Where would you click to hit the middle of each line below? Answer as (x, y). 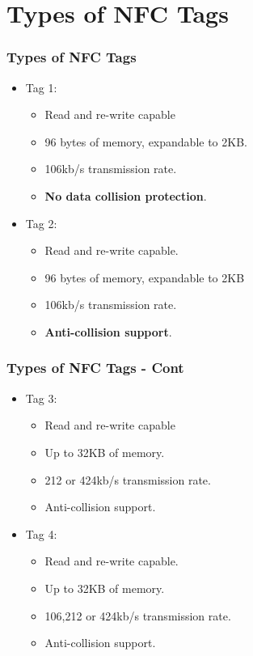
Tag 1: (41, 87)
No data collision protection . (126, 195)
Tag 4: (41, 533)
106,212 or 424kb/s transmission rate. (138, 615)
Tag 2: (41, 223)
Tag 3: (41, 398)
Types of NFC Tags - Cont (95, 368)
